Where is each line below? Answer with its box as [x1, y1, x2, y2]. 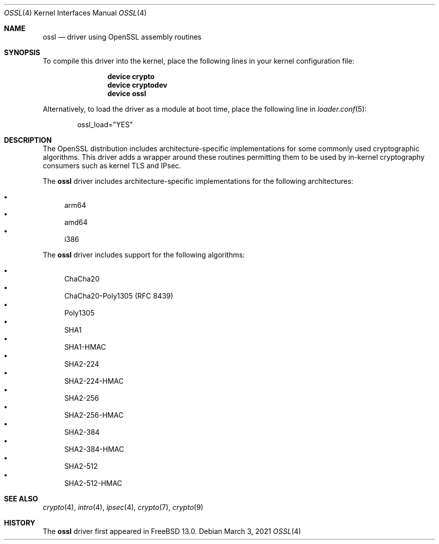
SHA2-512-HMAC [64, 479, 122, 487]
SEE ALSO [4, 494, 38, 503]
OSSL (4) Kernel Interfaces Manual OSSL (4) [4, 9, 147, 17]
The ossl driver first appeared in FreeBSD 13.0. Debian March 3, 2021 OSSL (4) [43, 527, 301, 535]
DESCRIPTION [4, 136, 52, 144]
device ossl [107, 89, 146, 98]
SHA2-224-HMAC [64, 377, 124, 385]
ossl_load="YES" [77, 120, 133, 129]
